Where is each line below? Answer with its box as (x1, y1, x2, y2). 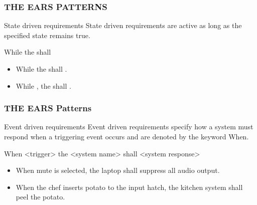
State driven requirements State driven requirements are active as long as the (4, 20, 242, 31)
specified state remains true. (4, 30, 90, 40)
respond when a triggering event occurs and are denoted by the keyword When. (4, 131, 249, 141)
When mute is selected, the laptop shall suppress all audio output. (16, 165, 220, 175)
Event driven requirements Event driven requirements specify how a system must (4, 121, 253, 132)
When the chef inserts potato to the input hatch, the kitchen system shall (16, 181, 243, 192)
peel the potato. (16, 191, 65, 202)
